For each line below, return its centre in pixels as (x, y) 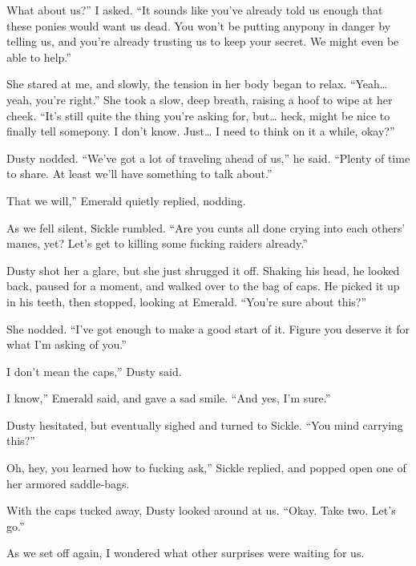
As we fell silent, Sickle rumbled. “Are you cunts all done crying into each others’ (206, 227)
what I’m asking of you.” (67, 344)
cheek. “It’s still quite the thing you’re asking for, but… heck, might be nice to (198, 115)
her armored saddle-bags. (68, 483)
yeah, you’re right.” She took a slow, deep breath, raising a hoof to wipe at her (200, 99)
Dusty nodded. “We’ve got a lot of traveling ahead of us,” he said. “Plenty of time (208, 158)
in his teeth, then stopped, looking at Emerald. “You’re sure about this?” (187, 301)
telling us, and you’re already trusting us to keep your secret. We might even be (203, 41)
